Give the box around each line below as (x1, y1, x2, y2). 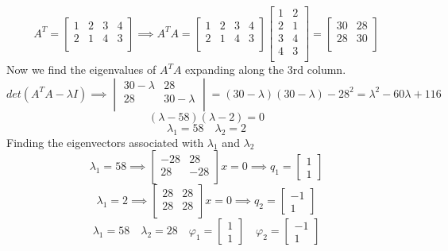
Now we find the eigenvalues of (6, 61, 156, 78)
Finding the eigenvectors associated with (6, 133, 204, 150)
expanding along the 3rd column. (185, 61, 346, 78)
